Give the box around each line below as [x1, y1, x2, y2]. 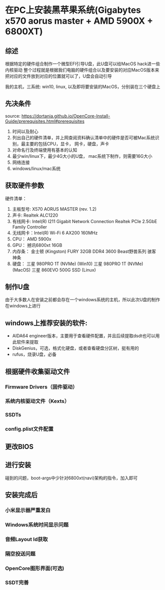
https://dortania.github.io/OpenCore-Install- [21, 113, 110, 119]
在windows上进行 [5, 303, 41, 309]
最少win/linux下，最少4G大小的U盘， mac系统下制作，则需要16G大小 [12, 153, 153, 159]
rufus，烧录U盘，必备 [12, 352, 57, 358]
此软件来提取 [12, 339, 38, 345]
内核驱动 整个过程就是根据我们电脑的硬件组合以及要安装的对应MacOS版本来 [5, 67, 160, 73]
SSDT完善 [5, 579, 29, 586]
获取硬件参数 [5, 182, 44, 190]
